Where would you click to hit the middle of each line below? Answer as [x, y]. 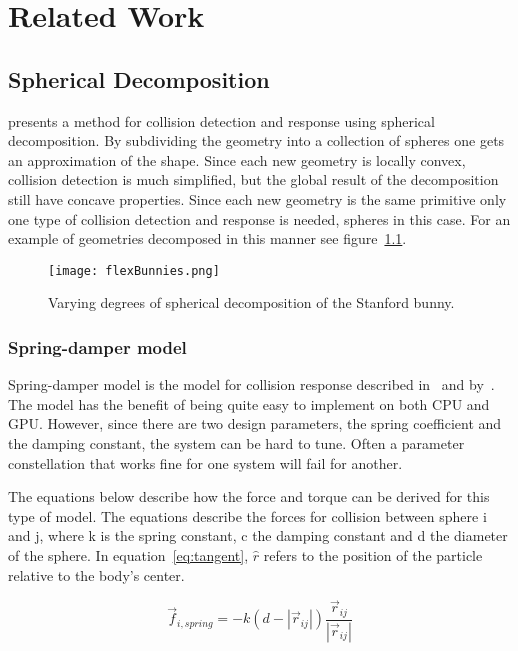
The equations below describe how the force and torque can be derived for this [249, 496]
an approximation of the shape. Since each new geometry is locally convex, [237, 159]
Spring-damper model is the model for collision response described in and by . [251, 384]
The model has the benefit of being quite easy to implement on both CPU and [249, 403]
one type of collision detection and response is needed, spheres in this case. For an [259, 218]
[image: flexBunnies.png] [134, 270]
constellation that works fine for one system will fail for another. [205, 462]
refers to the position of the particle [373, 554]
